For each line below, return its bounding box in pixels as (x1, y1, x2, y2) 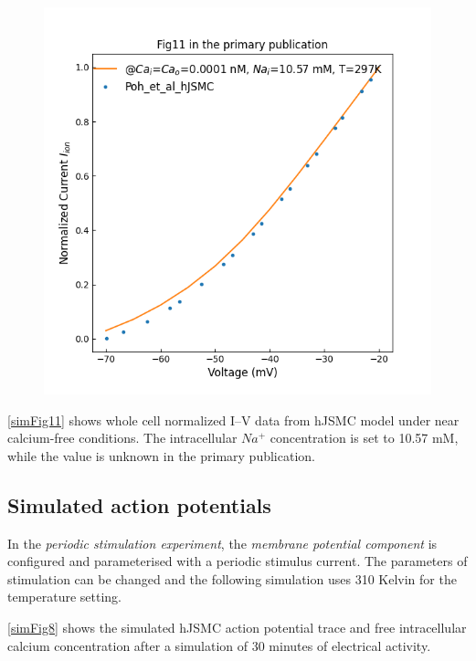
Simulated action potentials (7, 490, 271, 519)
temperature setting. (7, 587, 122, 606)
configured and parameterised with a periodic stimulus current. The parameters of (7, 551, 468, 571)
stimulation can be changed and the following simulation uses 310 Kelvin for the (7, 569, 457, 588)
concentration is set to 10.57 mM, (270, 428, 459, 447)
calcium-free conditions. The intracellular (7, 428, 238, 447)
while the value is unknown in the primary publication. (7, 446, 315, 465)
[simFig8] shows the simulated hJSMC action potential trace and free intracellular (7, 617, 467, 636)
